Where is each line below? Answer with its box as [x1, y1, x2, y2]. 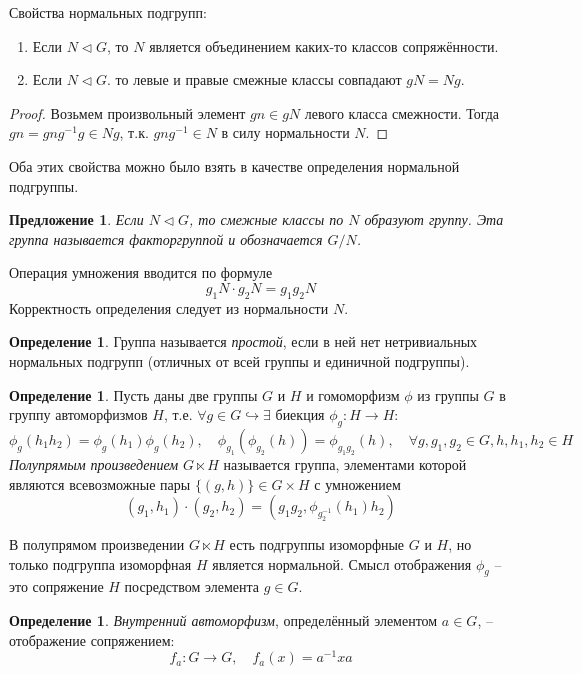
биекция [275, 404, 325, 425]
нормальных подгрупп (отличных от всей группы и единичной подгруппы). [9, 350, 470, 371]
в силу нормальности [221, 122, 350, 143]
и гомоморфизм [306, 384, 400, 405]
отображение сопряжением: [9, 629, 175, 650]
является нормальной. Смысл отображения [212, 553, 472, 574]
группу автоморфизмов [9, 404, 148, 425]
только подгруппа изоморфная [9, 553, 192, 574]
